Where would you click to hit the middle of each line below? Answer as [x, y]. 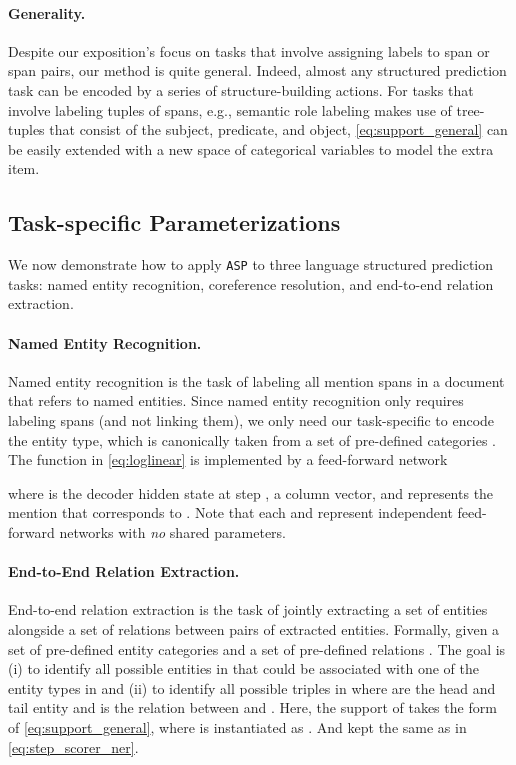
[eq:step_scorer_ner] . [73, 746]
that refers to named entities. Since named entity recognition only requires [236, 400]
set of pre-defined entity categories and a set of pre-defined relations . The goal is [257, 648]
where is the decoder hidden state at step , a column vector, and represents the [251, 492]
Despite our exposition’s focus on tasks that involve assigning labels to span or [249, 50]
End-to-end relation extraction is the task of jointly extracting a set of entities [248, 609]
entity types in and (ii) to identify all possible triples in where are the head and [252, 687]
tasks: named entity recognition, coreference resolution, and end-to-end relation [251, 283]
